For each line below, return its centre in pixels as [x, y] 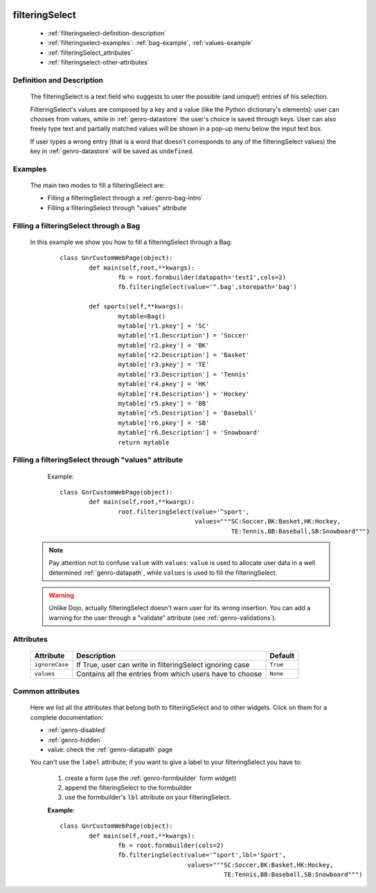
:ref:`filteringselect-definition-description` [107, 33]
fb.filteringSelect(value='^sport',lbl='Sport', [202, 855]
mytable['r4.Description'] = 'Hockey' [184, 394]
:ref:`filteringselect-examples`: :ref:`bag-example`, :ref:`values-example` [150, 43]
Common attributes [46, 691]
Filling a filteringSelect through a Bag [77, 225]
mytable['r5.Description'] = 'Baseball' [188, 413]
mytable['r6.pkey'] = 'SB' [164, 423]
